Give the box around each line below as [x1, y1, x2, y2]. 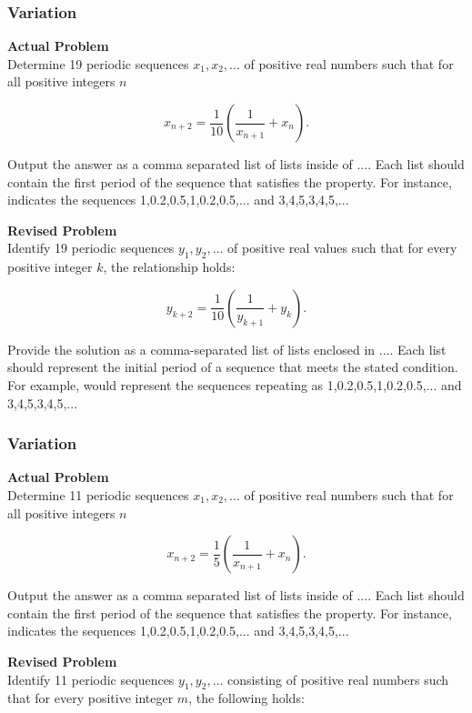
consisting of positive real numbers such [227, 669, 449, 688]
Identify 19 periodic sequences [7, 238, 175, 257]
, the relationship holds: [103, 257, 236, 276]
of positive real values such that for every [227, 238, 457, 257]
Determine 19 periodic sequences [7, 54, 189, 73]
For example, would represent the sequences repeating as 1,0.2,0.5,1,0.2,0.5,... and [7, 375, 462, 394]
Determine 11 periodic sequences [7, 485, 189, 504]
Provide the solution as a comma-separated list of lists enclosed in [7, 339, 376, 358]
